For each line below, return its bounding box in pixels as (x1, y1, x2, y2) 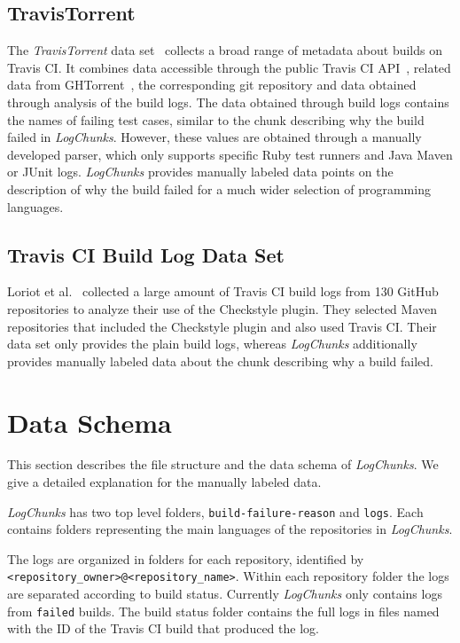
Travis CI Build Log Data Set (7, 240, 285, 268)
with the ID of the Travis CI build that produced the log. (7, 619, 319, 638)
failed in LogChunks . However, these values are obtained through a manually (7, 128, 422, 146)
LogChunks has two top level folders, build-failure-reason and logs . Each (7, 502, 424, 521)
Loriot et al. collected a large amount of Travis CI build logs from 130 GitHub (7, 282, 439, 301)
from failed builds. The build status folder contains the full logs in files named (7, 601, 440, 620)
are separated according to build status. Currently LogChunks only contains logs (7, 584, 442, 603)
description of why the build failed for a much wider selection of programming (7, 179, 431, 198)
